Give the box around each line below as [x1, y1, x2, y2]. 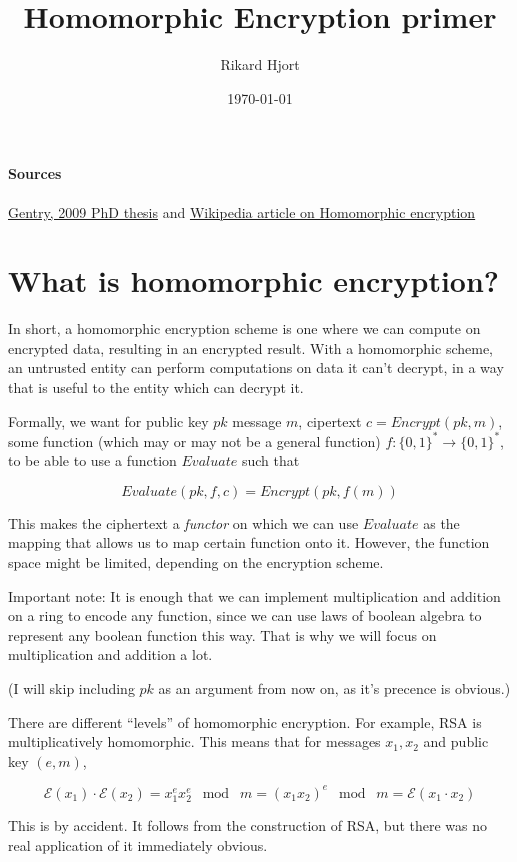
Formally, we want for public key [8, 410, 209, 431]
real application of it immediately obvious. [8, 834, 268, 855]
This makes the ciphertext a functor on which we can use [8, 512, 359, 533]
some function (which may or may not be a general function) [8, 430, 381, 451]
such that [241, 450, 300, 471]
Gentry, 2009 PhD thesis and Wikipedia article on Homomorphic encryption [8, 201, 476, 222]
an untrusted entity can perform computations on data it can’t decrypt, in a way [8, 357, 504, 378]
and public [423, 731, 489, 752]
